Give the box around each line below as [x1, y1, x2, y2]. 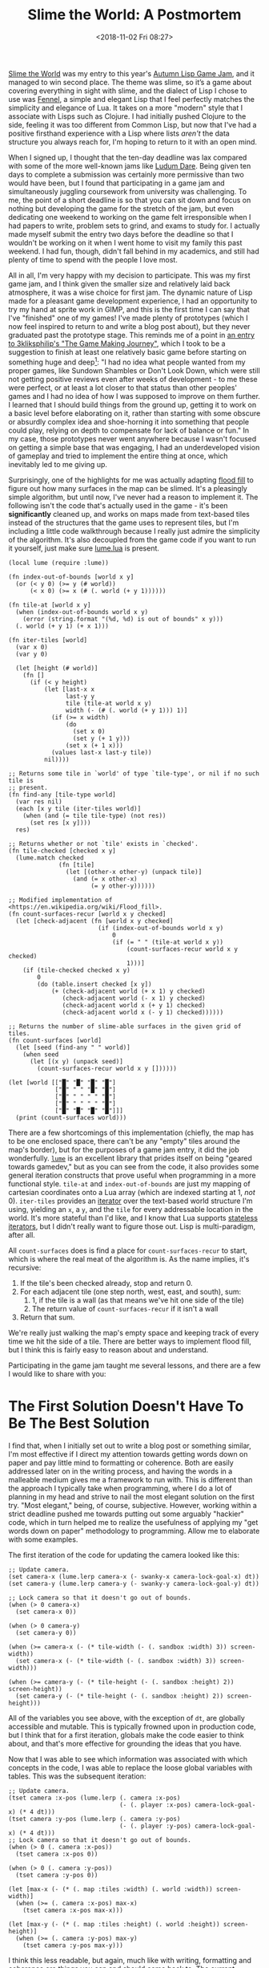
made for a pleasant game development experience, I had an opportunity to [8, 295, 258, 306]
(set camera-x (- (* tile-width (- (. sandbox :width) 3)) [15, 1657, 217, 1665]
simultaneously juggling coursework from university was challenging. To [8, 186, 247, 196]
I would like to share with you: [8, 1368, 106, 1378]
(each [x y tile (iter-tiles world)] [15, 804, 142, 812]
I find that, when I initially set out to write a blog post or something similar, [8, 1441, 252, 1450]
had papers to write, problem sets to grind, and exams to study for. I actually [8, 221, 260, 230]
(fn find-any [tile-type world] [8, 791, 116, 799]
